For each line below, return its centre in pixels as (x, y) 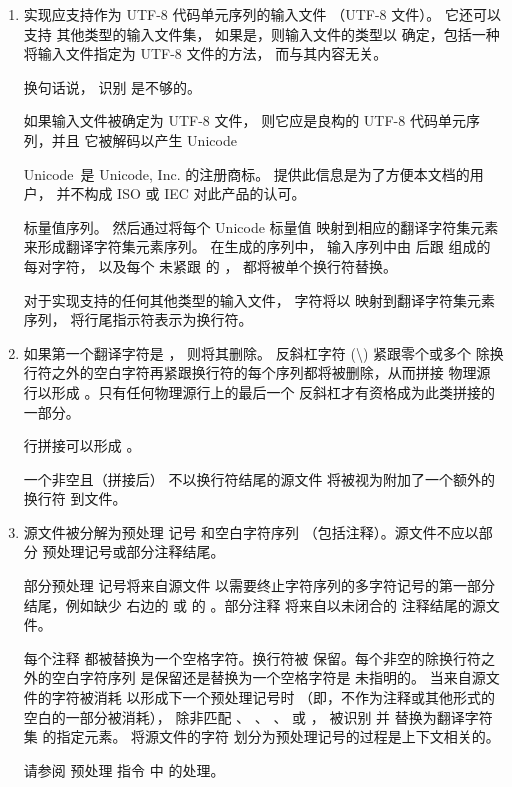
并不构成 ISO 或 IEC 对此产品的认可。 (181, 193)
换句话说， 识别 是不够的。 (112, 86)
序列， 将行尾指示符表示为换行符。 (138, 319)
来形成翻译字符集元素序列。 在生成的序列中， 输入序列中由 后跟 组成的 (257, 246)
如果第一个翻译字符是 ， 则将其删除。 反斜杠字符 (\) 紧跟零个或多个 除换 (263, 352)
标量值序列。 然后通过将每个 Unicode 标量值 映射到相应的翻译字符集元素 (261, 226)
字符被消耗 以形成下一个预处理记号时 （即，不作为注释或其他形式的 (273, 697)
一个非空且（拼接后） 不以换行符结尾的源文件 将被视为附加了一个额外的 (259, 478)
